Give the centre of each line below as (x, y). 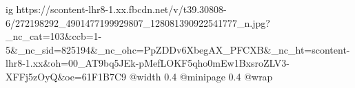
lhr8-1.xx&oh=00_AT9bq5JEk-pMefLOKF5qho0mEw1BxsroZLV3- (148, 63)
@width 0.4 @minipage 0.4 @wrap (201, 76)
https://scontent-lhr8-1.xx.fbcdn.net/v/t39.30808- (121, 9)
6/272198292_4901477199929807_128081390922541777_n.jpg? (138, 22)
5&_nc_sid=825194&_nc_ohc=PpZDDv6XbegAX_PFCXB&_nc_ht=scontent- (178, 49)
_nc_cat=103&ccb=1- (54, 36)
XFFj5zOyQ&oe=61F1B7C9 (66, 76)
